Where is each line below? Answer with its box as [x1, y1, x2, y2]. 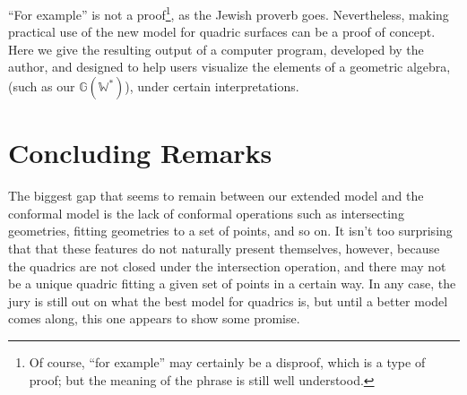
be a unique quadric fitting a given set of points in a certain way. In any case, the [8, 274, 456, 293]
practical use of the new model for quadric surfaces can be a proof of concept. [8, 22, 436, 41]
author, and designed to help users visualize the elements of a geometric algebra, [8, 57, 451, 76]
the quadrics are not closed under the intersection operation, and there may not [8, 256, 446, 275]
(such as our [8, 77, 75, 96]
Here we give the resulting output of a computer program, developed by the [8, 39, 424, 58]
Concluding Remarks [8, 134, 272, 171]
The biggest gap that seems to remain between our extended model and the [8, 186, 424, 205]
